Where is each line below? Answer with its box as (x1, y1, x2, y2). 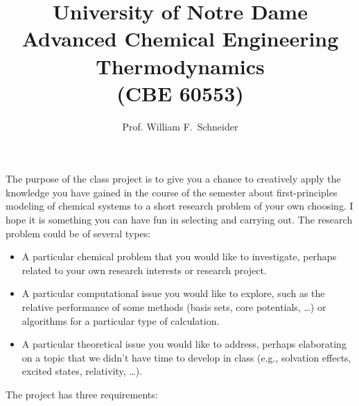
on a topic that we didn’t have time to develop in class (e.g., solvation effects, (21, 350, 351, 364)
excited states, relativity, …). (21, 364, 143, 378)
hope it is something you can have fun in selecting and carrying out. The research (6, 212, 353, 227)
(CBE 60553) (116, 78, 244, 107)
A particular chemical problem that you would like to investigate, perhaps (21, 249, 337, 264)
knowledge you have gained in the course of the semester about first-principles (6, 185, 338, 199)
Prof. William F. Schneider (122, 119, 238, 133)
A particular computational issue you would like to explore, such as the (21, 286, 325, 301)
